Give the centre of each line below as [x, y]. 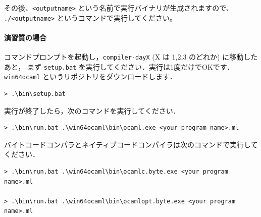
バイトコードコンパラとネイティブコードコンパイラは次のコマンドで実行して [131, 144]
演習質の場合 [25, 37]
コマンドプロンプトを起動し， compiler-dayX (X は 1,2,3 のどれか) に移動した [131, 57]
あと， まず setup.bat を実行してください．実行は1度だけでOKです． [119, 66]
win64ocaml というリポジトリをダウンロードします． [90, 76]
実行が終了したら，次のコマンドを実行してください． [92, 110]
